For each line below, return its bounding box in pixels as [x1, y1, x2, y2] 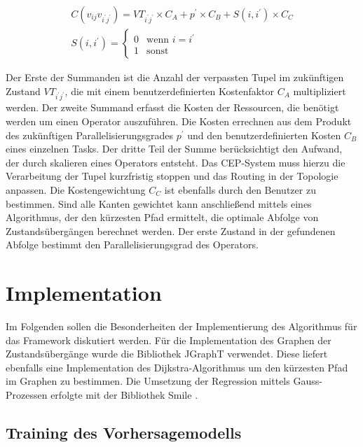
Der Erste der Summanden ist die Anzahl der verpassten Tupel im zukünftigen [6, 70, 344, 85]
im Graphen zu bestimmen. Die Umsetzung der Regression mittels [6, 374, 290, 388]
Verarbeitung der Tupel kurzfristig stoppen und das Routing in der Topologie [6, 169, 338, 183]
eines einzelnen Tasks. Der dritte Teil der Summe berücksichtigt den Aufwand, [6, 141, 343, 156]
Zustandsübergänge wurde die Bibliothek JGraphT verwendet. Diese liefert [6, 346, 328, 361]
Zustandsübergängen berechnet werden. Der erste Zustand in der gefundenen [6, 223, 336, 238]
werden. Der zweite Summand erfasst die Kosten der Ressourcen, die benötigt [6, 100, 339, 115]
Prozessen [6, 388, 48, 402]
